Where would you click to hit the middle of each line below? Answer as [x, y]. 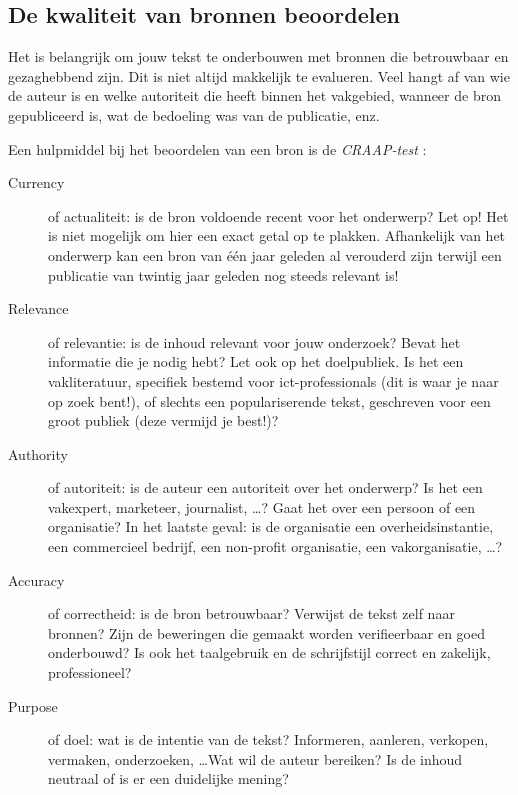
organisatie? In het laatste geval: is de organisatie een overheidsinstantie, [271, 526]
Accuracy [36, 579]
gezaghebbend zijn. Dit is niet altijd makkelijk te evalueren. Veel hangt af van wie [259, 75]
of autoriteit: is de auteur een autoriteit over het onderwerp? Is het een [265, 487]
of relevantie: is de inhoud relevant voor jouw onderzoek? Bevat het [254, 341]
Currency [36, 182]
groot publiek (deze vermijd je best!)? [163, 420]
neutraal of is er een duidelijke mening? [168, 778]
